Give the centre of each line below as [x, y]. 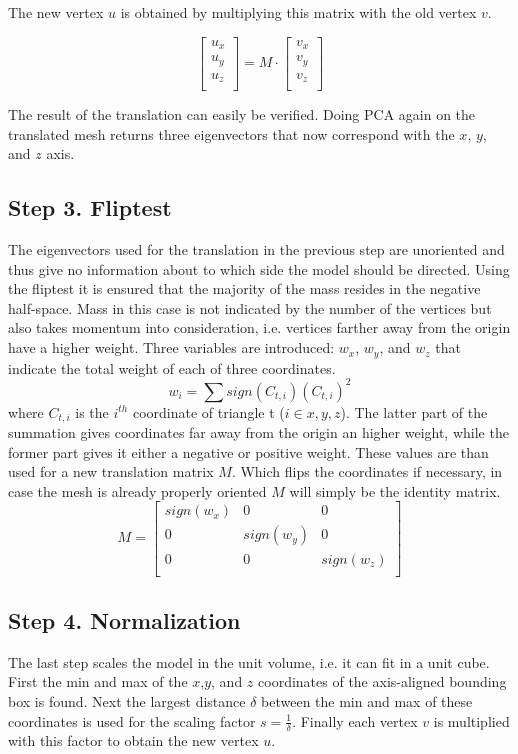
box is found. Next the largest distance [127, 700]
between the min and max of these [367, 700]
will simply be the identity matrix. [395, 490]
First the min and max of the [98, 681]
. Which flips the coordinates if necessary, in [367, 471]
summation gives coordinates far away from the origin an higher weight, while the [258, 432]
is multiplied [471, 720]
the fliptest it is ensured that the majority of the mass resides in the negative [244, 288]
